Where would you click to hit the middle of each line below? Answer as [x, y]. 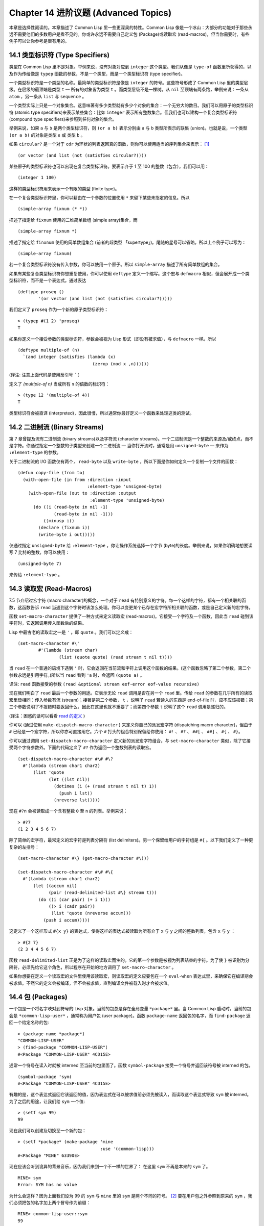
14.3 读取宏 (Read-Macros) [50, 589]
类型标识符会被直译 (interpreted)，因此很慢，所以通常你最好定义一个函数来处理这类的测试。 [101, 413]
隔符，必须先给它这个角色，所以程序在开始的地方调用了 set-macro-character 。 [93, 967]
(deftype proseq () [41, 292]
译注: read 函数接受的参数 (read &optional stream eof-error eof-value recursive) [104, 684]
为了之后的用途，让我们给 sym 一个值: [47, 1101]
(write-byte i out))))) [67, 534]
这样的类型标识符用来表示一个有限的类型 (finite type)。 [64, 188]
